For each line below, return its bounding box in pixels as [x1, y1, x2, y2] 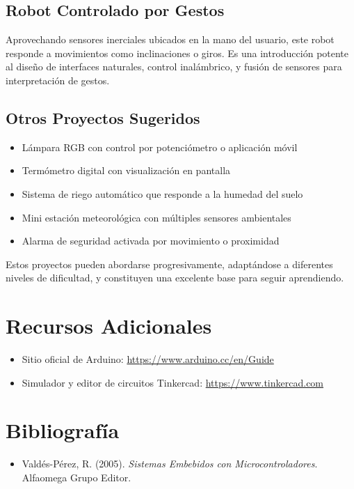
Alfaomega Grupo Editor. [22, 469, 131, 484]
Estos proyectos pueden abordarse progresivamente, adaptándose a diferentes [6, 256, 333, 271]
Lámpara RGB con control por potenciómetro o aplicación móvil [22, 139, 298, 154]
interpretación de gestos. [6, 72, 110, 87]
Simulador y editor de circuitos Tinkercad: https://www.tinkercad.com [22, 375, 324, 389]
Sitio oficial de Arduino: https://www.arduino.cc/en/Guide [22, 352, 274, 366]
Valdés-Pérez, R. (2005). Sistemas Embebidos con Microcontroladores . [22, 456, 318, 471]
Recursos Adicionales [6, 311, 212, 340]
